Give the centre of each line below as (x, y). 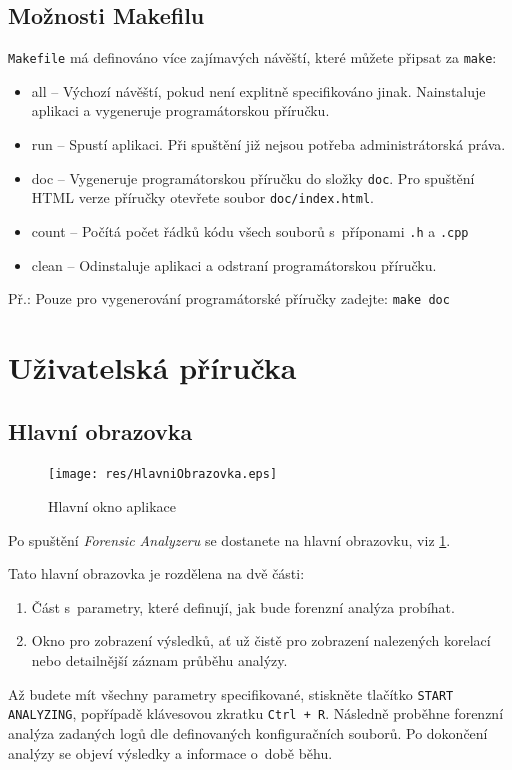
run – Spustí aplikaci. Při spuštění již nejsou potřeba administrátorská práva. (268, 144)
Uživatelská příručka (152, 367)
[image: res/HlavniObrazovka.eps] (163, 474)
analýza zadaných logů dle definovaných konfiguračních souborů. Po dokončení (248, 732)
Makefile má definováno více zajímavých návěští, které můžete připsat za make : (252, 57)
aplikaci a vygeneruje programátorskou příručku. (180, 110)
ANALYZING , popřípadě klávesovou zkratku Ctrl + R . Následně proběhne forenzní (256, 713)
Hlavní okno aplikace (112, 506)
